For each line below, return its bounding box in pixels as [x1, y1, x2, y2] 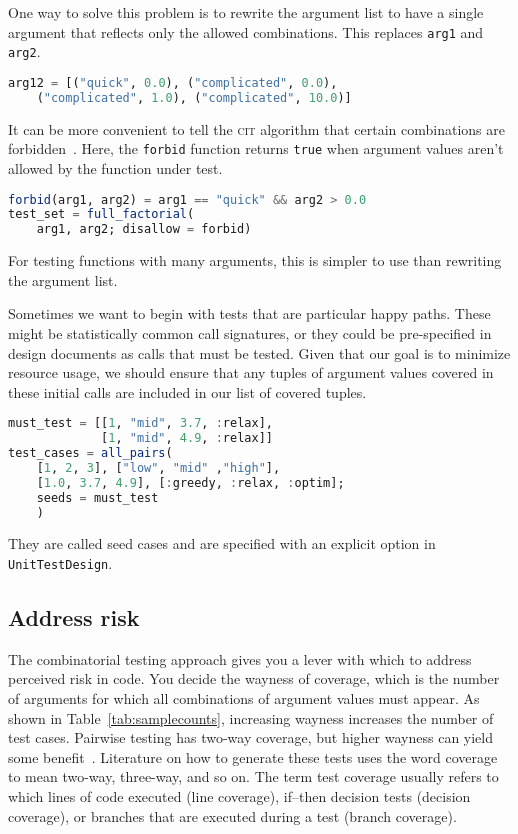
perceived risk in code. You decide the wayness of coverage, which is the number [8, 668, 500, 689]
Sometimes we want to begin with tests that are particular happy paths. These [8, 303, 491, 324]
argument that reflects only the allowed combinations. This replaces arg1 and [8, 21, 484, 42]
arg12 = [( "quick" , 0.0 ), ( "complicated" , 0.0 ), [8, 75, 338, 90]
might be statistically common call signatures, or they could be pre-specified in [8, 322, 492, 343]
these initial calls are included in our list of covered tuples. [8, 381, 367, 402]
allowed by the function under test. [8, 157, 223, 178]
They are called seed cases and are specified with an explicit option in [8, 533, 436, 554]
